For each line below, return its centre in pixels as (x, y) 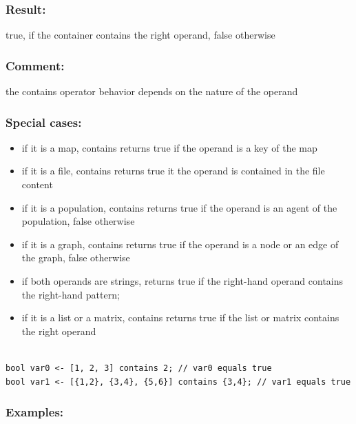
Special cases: (44, 122)
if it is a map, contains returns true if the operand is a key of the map (169, 147)
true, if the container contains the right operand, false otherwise (140, 35)
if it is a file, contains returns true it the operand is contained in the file (173, 171)
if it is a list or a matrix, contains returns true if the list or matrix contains (180, 317)
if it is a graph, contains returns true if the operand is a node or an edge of (180, 244)
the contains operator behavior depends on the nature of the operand (152, 91)
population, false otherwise (78, 221)
